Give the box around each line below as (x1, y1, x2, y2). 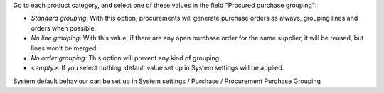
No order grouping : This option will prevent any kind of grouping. (31, 53, 221, 62)
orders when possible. (31, 23, 97, 32)
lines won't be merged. (31, 43, 99, 53)
